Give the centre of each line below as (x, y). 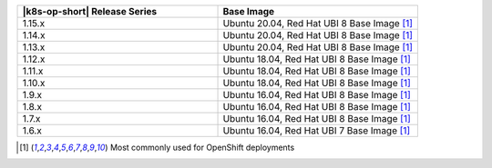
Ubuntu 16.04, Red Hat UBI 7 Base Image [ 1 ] (317, 130)
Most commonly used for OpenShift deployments (202, 147)
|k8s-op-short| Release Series (90, 11)
